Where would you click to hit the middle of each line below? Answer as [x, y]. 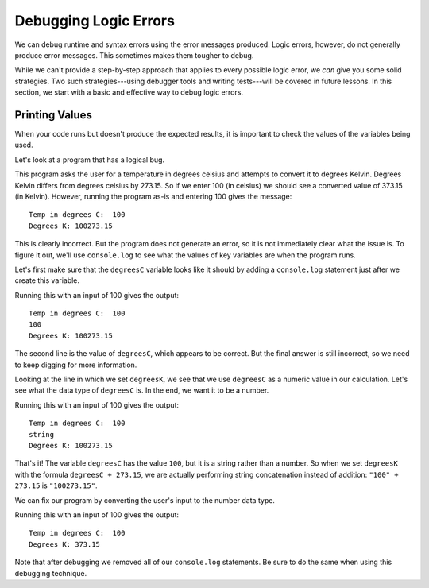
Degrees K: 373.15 [65, 544]
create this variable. [47, 280]
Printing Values [54, 115]
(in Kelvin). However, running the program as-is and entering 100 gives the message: [153, 196]
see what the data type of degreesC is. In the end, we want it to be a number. [142, 390]
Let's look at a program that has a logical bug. [90, 160]
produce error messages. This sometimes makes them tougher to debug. [134, 55]
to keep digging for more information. [76, 365]
